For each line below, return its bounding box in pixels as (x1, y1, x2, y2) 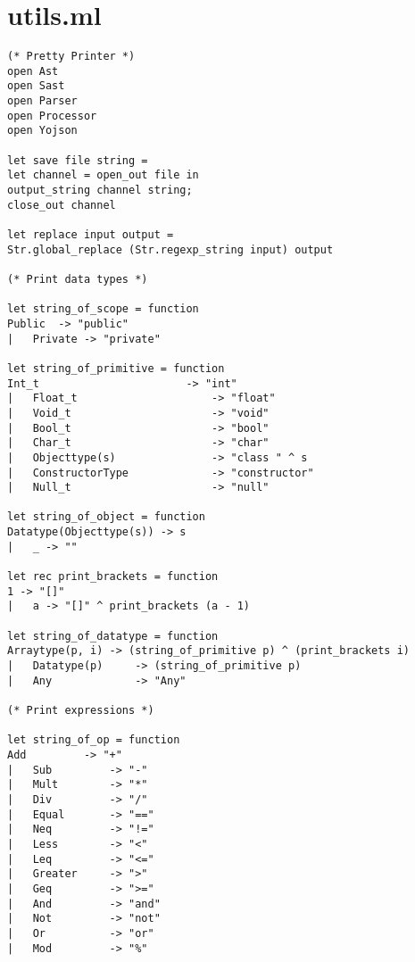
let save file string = (7, 153, 148, 167)
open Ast (7, 64, 59, 78)
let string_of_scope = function (7, 303, 199, 316)
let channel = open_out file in (7, 169, 199, 182)
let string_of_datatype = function (7, 629, 219, 643)
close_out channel (7, 198, 116, 211)
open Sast (7, 79, 65, 93)
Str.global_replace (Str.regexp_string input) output (7, 243, 334, 256)
